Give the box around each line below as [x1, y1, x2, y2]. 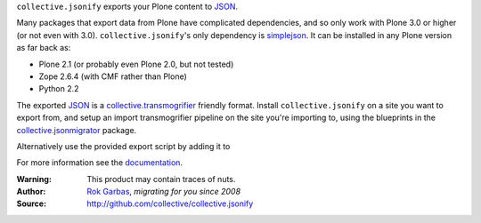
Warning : [16, 173, 53, 184]
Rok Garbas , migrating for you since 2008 [86, 187, 240, 197]
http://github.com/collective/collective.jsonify [86, 198, 254, 209]
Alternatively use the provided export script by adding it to [16, 140, 231, 151]
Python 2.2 [38, 84, 79, 94]
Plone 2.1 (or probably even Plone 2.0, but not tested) [38, 59, 234, 69]
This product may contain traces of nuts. [86, 173, 236, 184]
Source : [16, 198, 47, 209]
